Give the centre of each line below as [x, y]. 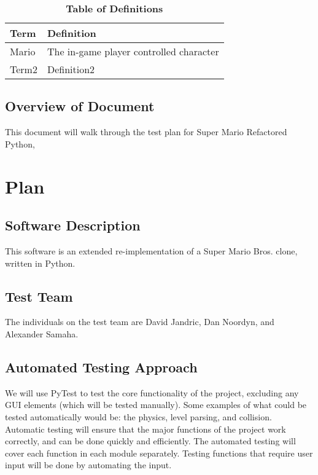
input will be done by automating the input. [88, 465]
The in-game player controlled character [133, 51]
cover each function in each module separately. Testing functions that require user [159, 453]
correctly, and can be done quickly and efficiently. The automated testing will [150, 441]
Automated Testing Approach [101, 367]
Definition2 [71, 69]
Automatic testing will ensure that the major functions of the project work [145, 429]
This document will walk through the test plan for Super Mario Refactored [146, 132]
